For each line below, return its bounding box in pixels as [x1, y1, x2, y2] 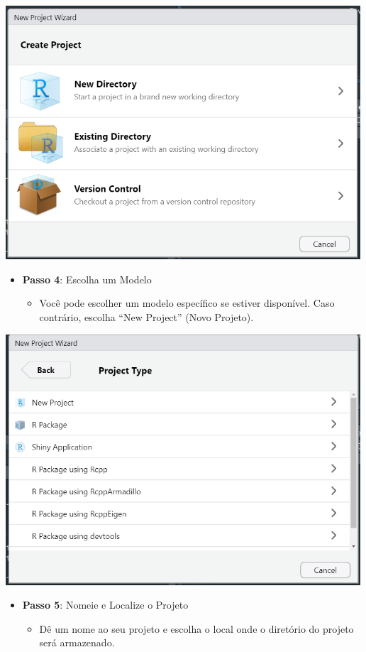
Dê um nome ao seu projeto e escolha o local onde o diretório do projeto [39, 621, 354, 636]
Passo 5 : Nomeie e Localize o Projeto [22, 597, 189, 612]
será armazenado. [39, 635, 115, 650]
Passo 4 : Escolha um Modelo [22, 271, 152, 286]
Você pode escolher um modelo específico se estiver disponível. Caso [39, 295, 335, 310]
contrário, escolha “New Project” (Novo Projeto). [39, 310, 254, 325]
